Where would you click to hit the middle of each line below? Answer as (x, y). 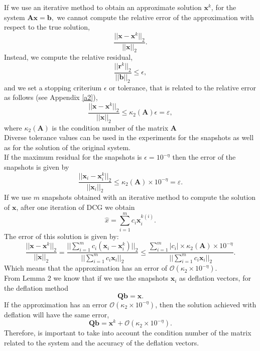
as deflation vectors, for (215, 278)
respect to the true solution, (47, 27)
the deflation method (36, 288)
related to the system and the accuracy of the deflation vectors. (102, 342)
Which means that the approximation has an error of (86, 268)
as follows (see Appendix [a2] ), (51, 97)
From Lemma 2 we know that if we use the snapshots (86, 278)
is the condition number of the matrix (110, 127)
